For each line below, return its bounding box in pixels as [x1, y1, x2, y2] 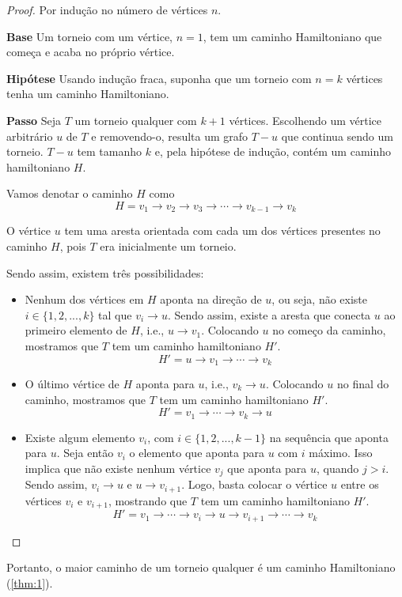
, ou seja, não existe [271, 291, 368, 308]
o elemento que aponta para [129, 444, 264, 461]
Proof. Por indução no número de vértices [6, 2, 208, 17]
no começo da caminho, [272, 322, 386, 338]
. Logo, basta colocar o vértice [181, 476, 328, 493]
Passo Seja [6, 111, 62, 128]
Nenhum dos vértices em [25, 291, 144, 308]
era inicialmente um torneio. [100, 237, 237, 254]
